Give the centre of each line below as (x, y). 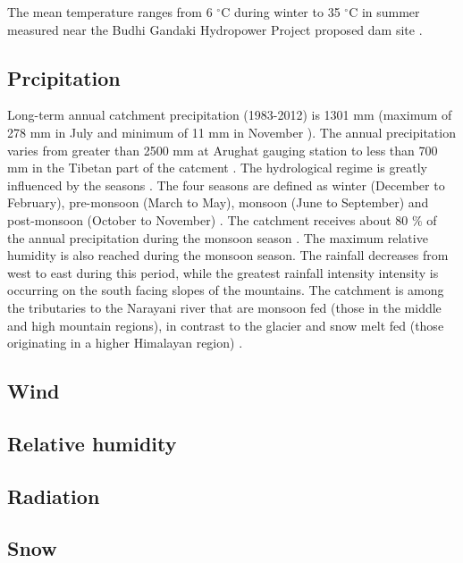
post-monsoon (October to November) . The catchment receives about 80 (208, 219)
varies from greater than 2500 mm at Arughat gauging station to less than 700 (223, 150)
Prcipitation (64, 77)
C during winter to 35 (281, 12)
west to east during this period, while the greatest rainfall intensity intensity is (223, 272)
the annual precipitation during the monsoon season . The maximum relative (218, 237)
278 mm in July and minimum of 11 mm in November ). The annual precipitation (231, 132)
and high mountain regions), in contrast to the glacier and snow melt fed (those (226, 325)
